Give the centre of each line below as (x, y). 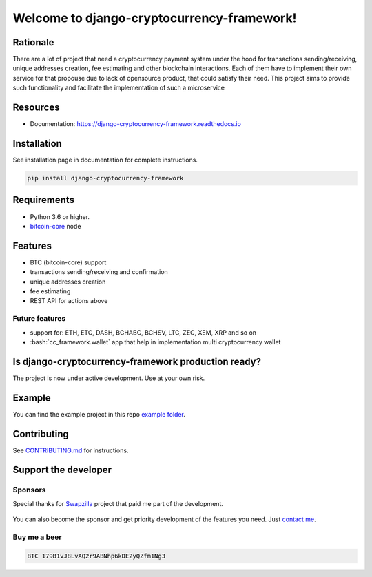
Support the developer (62, 470)
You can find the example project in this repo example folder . (99, 414)
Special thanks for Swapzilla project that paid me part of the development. (118, 503)
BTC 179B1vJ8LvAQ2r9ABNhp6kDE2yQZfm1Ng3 (96, 556)
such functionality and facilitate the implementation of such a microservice (119, 88)
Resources (36, 108)
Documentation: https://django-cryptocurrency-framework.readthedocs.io (135, 124)
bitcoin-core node (55, 226)
